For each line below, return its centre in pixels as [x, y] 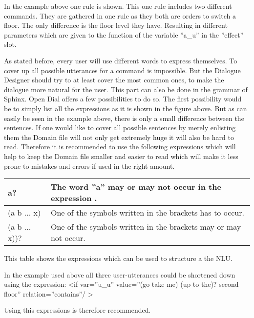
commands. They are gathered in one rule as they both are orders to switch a [120, 15]
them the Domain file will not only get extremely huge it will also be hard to [119, 137]
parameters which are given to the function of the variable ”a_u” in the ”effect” [124, 34]
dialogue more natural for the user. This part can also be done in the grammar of [126, 89]
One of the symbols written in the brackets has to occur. [147, 213]
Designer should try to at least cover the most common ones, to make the [114, 80]
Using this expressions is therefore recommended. [77, 310]
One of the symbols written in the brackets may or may [146, 227]
